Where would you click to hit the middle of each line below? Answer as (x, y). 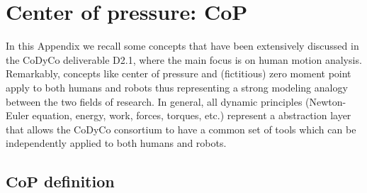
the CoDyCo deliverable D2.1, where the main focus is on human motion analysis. (184, 59)
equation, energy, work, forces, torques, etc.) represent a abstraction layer (192, 115)
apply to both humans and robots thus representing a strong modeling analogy (177, 87)
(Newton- (326, 101)
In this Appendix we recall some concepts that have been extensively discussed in (182, 46)
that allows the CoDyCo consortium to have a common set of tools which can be (181, 129)
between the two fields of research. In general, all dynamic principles (154, 101)
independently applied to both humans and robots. (116, 143)
